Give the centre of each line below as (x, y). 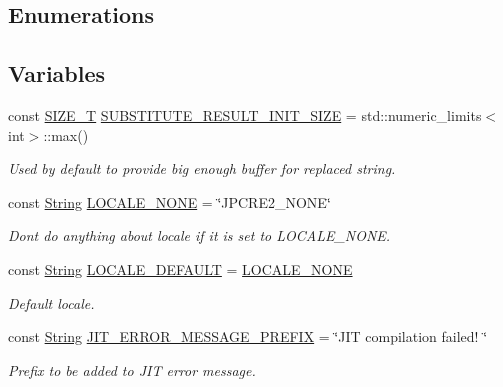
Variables (57, 73)
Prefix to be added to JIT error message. (132, 369)
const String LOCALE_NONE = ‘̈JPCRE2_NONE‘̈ (169, 201)
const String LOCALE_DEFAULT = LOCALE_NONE (180, 268)
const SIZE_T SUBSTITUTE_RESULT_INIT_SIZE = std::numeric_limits (245, 114)
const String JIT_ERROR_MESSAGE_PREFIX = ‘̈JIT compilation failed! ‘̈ (248, 336)
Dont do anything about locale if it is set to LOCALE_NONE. (199, 235)
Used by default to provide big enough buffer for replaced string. (202, 168)
